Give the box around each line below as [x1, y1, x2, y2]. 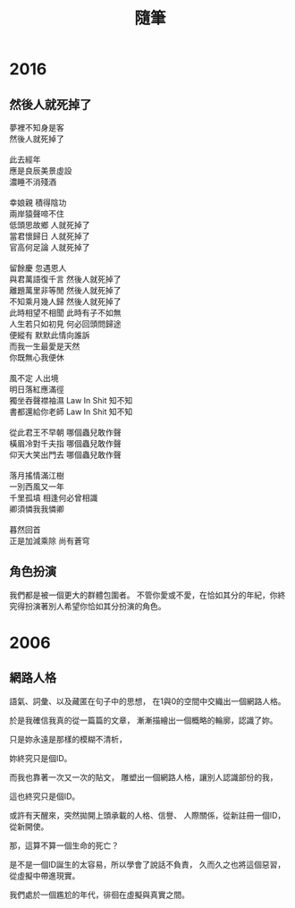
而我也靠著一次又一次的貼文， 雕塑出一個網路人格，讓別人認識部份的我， [9, 771, 278, 783]
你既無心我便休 [9, 352, 64, 362]
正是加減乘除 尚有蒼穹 [9, 536, 90, 546]
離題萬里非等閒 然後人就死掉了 [9, 285, 122, 295]
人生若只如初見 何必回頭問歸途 [9, 318, 122, 329]
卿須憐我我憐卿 [9, 504, 64, 514]
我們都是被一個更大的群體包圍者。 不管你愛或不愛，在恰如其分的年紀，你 [9, 590, 278, 600]
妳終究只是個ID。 [9, 752, 72, 763]
